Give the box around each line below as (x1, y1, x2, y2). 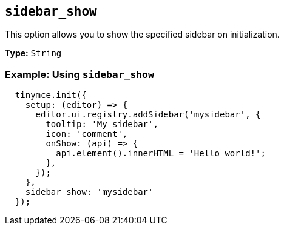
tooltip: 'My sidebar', (46, 119, 158, 130)
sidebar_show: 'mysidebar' (25, 187, 154, 197)
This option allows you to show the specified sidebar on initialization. (5, 29, 280, 40)
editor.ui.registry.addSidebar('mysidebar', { (35, 110, 261, 120)
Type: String (5, 48, 62, 59)
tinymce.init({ (15, 90, 87, 100)
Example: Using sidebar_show (5, 68, 154, 80)
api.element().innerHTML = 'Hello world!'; (56, 148, 266, 159)
